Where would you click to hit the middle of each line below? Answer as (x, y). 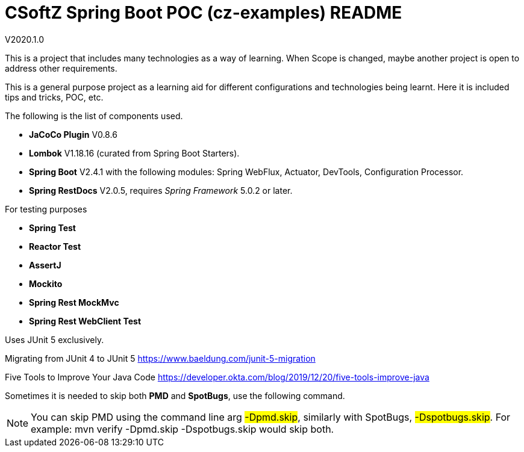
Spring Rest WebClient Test (85, 321)
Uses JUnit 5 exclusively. (55, 339)
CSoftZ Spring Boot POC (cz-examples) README (204, 13)
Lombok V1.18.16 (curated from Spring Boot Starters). (134, 153)
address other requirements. (61, 68)
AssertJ (45, 265)
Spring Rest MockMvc (74, 302)
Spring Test (52, 228)
